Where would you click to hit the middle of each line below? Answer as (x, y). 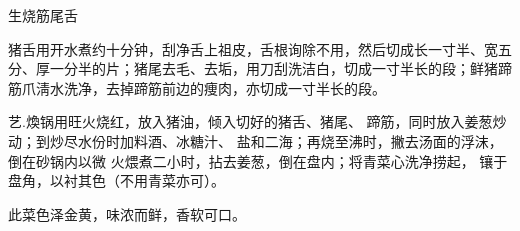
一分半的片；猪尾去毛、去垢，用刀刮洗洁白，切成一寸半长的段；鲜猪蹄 (280, 68)
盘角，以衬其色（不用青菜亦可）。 (116, 180)
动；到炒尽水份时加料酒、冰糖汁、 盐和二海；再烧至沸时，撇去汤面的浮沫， (255, 140)
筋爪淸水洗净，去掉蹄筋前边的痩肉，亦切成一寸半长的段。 (197, 87)
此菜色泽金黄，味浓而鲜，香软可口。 (127, 213)
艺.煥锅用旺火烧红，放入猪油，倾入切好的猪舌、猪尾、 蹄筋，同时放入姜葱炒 (257, 121)
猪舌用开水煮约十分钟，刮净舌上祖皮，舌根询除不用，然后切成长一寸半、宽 (253, 48)
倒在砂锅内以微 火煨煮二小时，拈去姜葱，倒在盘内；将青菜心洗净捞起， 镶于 (258, 160)
